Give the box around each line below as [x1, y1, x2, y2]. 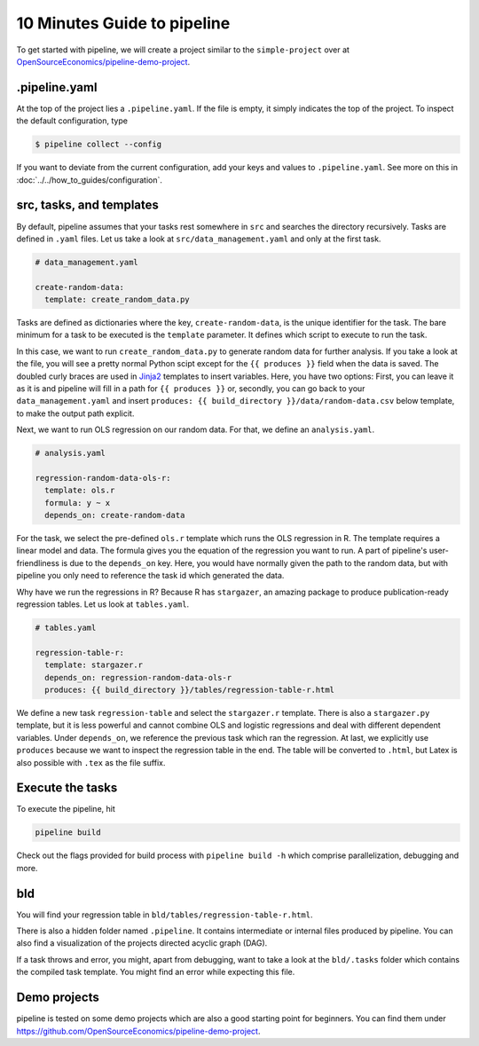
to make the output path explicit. [16, 408, 135, 419]
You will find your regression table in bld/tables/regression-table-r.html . [16, 909, 313, 920]
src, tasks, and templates [16, 198, 160, 213]
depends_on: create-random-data [44, 510, 185, 521]
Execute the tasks [16, 781, 118, 796]
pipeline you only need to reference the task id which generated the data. [16, 570, 285, 581]
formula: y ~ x [44, 498, 111, 507]
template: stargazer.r [44, 660, 144, 670]
